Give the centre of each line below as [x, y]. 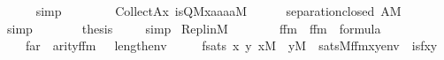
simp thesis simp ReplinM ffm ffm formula [194, 28]
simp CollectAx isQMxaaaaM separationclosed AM [218, 11]
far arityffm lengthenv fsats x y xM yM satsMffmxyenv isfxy [231, 45]
